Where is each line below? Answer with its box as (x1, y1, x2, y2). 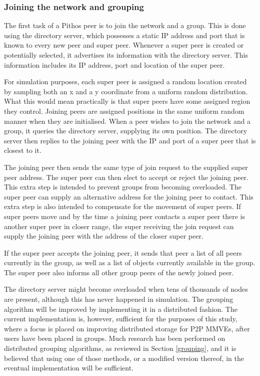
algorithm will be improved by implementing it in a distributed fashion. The (4, 303, 237, 314)
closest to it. (4, 145, 41, 155)
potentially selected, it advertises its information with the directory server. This (4, 50, 248, 60)
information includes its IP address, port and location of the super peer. (4, 59, 225, 70)
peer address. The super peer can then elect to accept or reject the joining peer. (4, 171, 248, 182)
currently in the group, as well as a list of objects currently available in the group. (4, 257, 255, 268)
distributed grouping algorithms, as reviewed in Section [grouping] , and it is (4, 343, 236, 353)
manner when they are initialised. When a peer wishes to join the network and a (4, 115, 251, 126)
